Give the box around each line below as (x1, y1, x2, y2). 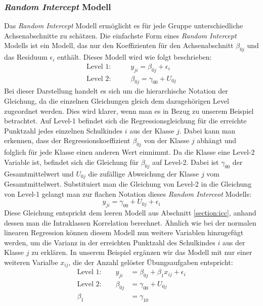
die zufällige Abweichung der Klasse (88, 168, 199, 179)
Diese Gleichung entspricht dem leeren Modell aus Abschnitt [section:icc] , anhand (4, 207, 256, 218)
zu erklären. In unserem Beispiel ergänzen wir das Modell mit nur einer (31, 247, 252, 257)
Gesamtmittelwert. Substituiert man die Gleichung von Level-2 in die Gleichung (4, 179, 252, 189)
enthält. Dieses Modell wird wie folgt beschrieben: (57, 52, 212, 62)
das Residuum (4, 52, 48, 62)
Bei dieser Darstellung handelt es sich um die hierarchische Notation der (4, 85, 228, 96)
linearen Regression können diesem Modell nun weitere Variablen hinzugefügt (4, 227, 244, 238)
